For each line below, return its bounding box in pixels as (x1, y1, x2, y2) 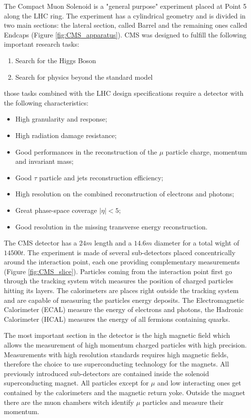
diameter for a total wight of (154, 238, 239, 248)
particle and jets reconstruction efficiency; (39, 172, 164, 182)
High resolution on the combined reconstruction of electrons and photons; (15, 189, 234, 199)
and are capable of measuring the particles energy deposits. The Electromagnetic (4, 295, 244, 305)
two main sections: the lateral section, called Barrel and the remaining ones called (4, 20, 248, 30)
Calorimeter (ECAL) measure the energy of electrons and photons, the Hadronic (4, 304, 244, 314)
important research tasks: (4, 39, 80, 49)
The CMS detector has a (4, 238, 77, 248)
